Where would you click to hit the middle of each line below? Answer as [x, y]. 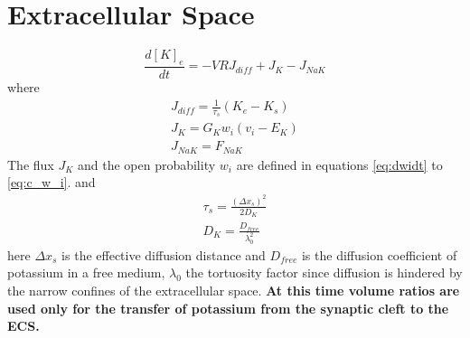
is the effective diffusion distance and [164, 254]
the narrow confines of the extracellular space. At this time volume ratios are [234, 290]
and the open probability [146, 164]
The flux [31, 164]
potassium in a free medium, [86, 272]
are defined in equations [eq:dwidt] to [339, 164]
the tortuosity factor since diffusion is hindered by [324, 272]
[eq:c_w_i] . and [52, 182]
